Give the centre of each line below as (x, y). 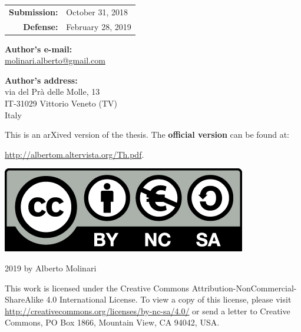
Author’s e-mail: (39, 49)
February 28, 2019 (99, 26)
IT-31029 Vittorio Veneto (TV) (61, 103)
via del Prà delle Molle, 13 (52, 92)
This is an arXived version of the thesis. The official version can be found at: (147, 135)
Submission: (34, 11)
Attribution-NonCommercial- (244, 288)
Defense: (41, 26)
